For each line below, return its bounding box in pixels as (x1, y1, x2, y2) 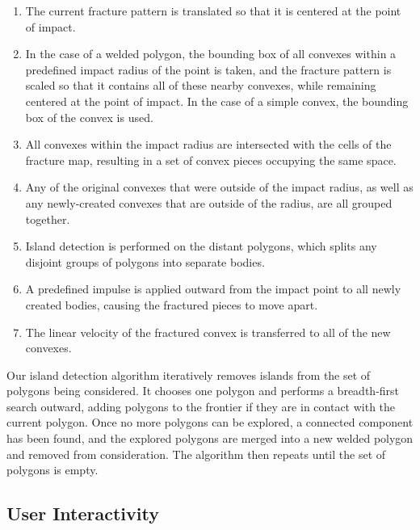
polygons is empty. (6, 461, 99, 478)
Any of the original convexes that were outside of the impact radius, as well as (25, 179, 414, 196)
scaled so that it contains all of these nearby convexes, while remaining (25, 77, 376, 94)
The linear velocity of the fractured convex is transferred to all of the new (25, 323, 391, 340)
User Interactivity (6, 501, 159, 526)
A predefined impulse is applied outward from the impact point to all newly (25, 280, 401, 297)
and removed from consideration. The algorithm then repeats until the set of (6, 445, 386, 462)
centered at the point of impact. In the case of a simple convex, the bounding (25, 92, 409, 109)
